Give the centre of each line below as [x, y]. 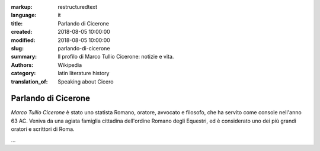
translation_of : [29, 81]
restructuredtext [78, 7]
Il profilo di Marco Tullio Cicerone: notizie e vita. [116, 57]
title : [17, 23]
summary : [24, 57]
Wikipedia [70, 65]
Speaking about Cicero [86, 81]
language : [24, 15]
